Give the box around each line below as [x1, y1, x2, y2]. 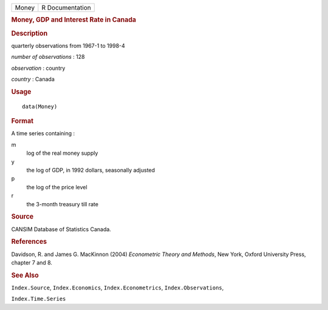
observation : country [11, 64, 66, 72]
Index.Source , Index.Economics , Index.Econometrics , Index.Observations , [11, 284, 224, 291]
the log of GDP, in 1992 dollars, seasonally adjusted [26, 166, 155, 174]
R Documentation [41, 4, 91, 12]
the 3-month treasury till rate [26, 200, 98, 207]
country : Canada [11, 76, 55, 83]
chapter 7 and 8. [11, 259, 53, 266]
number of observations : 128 [11, 53, 85, 61]
